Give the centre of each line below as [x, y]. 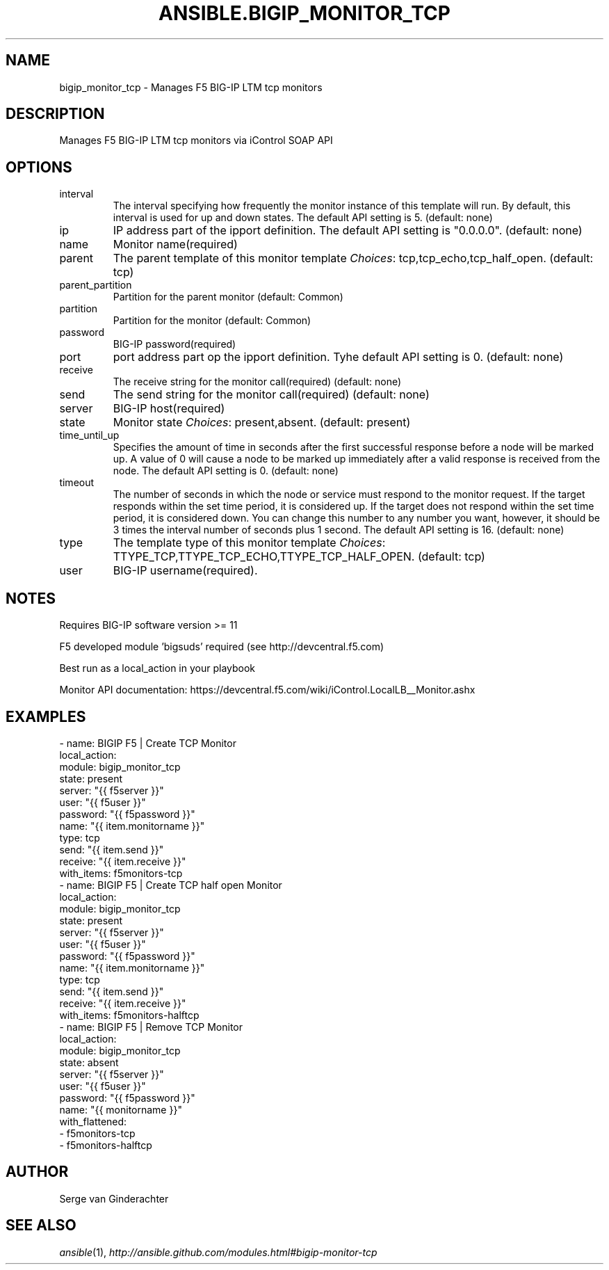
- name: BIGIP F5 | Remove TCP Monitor [151, 1027]
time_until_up [89, 435]
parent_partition [96, 285]
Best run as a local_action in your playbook [157, 668]
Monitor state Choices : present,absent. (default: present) [262, 423]
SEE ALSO [41, 1225]
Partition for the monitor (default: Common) [212, 321]
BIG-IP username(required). [185, 571]
